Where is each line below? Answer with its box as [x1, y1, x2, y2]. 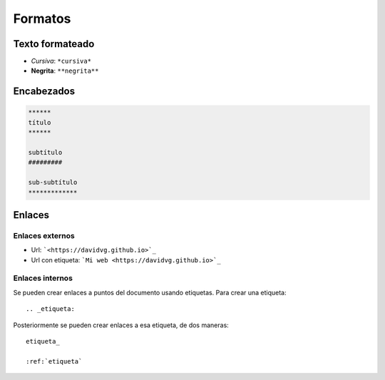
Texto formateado [13, 38, 95, 50]
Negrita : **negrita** [31, 66, 99, 75]
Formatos [13, 11, 71, 26]
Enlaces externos [13, 230, 75, 240]
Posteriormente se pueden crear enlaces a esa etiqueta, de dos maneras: [13, 321, 230, 329]
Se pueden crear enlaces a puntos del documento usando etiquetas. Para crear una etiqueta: [13, 288, 287, 297]
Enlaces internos [13, 273, 73, 283]
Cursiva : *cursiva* [31, 57, 92, 66]
